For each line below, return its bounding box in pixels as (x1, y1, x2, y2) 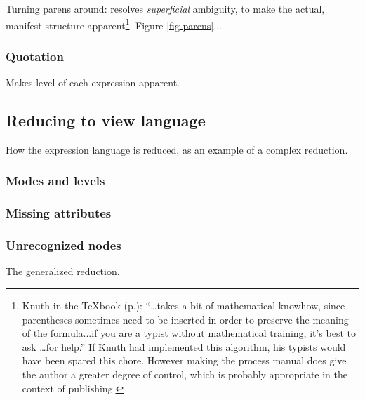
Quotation (6, 47, 64, 65)
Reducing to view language (6, 109, 206, 131)
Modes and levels (6, 172, 105, 189)
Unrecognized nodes (6, 236, 121, 254)
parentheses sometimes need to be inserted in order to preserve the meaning (22, 312, 349, 326)
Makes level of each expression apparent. (6, 75, 180, 90)
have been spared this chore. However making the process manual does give (22, 353, 347, 368)
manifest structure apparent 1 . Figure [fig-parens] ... (6, 15, 222, 32)
